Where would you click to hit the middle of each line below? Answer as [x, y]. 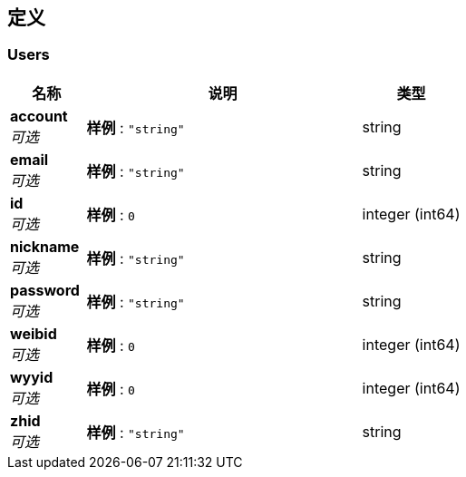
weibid [34, 333]
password [45, 290]
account [39, 116]
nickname [45, 246]
